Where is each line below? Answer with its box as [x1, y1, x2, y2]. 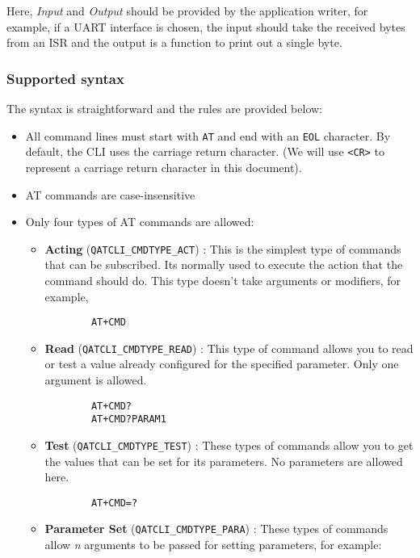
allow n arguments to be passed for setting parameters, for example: [44, 536, 382, 553]
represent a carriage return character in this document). [25, 158, 302, 175]
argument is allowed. [44, 371, 147, 388]
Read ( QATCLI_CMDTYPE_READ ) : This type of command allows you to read [44, 339, 414, 356]
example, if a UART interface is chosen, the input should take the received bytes [6, 18, 405, 35]
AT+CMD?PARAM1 [90, 413, 166, 426]
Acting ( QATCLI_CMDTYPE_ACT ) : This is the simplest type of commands [44, 240, 401, 257]
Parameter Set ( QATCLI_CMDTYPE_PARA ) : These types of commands [44, 520, 388, 537]
